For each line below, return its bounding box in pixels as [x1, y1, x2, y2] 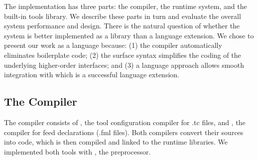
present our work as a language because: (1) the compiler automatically [4, 40, 222, 50]
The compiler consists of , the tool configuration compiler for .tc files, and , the [4, 117, 246, 127]
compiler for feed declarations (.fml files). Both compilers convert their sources [4, 127, 244, 137]
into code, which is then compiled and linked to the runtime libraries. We [4, 137, 228, 147]
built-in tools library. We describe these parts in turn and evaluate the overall [4, 10, 241, 21]
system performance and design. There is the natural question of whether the [4, 20, 240, 31]
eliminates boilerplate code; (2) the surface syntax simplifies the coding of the [4, 49, 241, 60]
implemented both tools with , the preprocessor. [4, 146, 151, 157]
